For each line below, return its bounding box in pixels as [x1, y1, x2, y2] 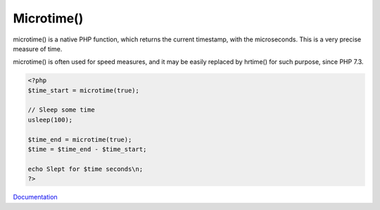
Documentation [13, 193, 58, 202]
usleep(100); [27, 116, 73, 124]
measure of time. [13, 44, 63, 53]
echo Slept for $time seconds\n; [27, 165, 144, 173]
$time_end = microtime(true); [27, 136, 132, 143]
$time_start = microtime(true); [27, 86, 140, 94]
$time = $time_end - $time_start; [27, 145, 147, 154]
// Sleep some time [27, 106, 95, 114]
